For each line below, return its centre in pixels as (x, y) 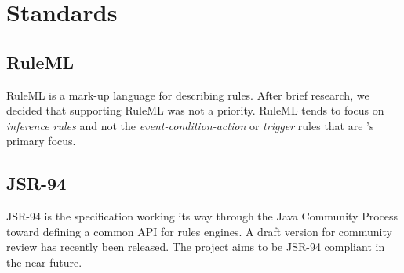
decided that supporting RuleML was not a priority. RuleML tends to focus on (195, 110)
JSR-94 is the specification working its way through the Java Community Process (202, 216)
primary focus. (41, 141)
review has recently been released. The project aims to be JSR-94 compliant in (196, 247)
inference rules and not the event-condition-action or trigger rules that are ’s (190, 125)
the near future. (44, 262)
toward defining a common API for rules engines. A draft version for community (199, 231)
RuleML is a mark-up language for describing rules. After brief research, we (188, 95)
